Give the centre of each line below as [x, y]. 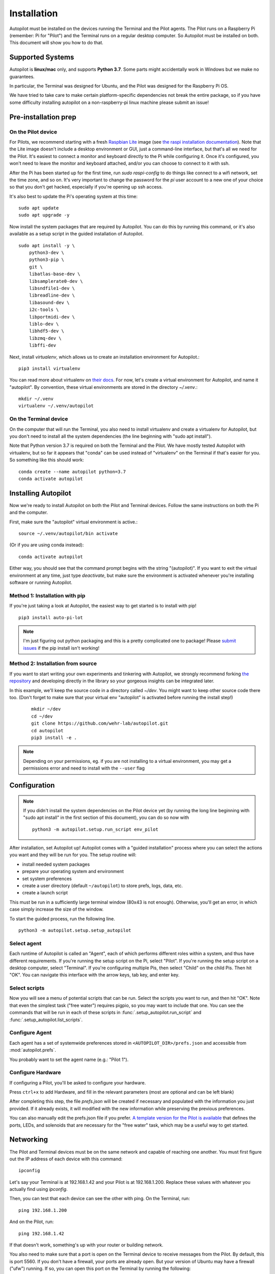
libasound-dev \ [49, 302]
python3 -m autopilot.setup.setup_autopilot [75, 930]
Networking [29, 1140]
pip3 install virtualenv [49, 368]
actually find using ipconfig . [39, 1189]
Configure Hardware [35, 1073]
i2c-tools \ [44, 310]
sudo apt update [39, 208]
